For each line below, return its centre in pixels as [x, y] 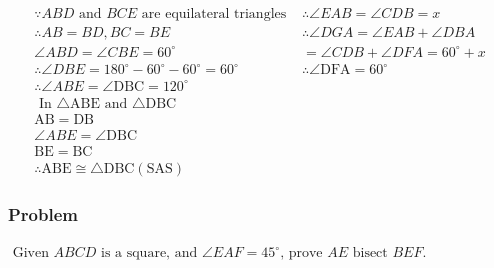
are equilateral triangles [214, 14]
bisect [370, 253]
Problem [43, 213]
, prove [301, 253]
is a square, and [149, 253]
